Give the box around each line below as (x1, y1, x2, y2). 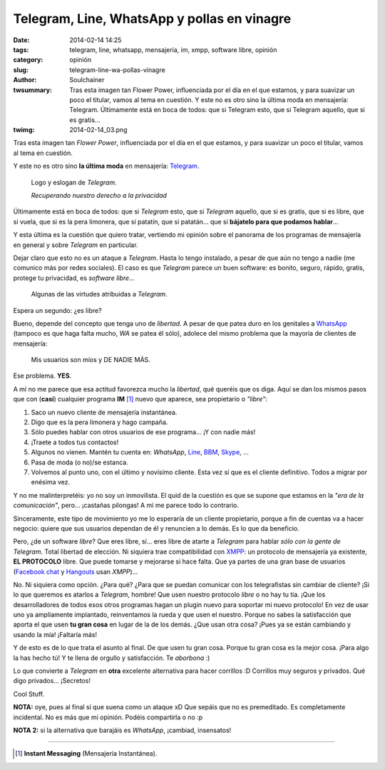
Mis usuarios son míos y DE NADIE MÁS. (31, 356, 151, 364)
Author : (13, 76, 37, 84)
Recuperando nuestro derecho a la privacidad (31, 191, 168, 200)
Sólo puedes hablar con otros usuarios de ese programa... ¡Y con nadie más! (31, 428, 256, 436)
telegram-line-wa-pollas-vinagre (69, 65, 165, 74)
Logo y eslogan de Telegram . (31, 178, 117, 186)
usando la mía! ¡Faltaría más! (13, 630, 98, 639)
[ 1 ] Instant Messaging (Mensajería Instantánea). (15, 749, 158, 758)
